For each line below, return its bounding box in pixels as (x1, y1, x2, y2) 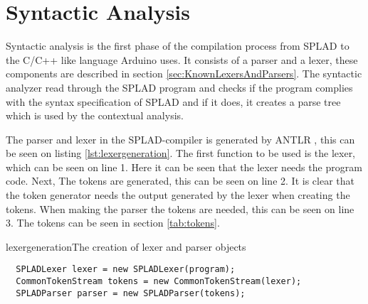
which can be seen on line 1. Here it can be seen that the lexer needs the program (6, 159, 362, 174)
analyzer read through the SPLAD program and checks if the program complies (6, 80, 353, 94)
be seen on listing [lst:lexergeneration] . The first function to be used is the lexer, (6, 146, 356, 161)
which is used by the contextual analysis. (6, 108, 184, 123)
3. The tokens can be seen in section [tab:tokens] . (6, 215, 220, 230)
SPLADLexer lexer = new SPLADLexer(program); (16, 264, 236, 275)
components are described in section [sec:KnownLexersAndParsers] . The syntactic (6, 66, 362, 81)
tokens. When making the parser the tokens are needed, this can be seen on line (6, 201, 354, 216)
